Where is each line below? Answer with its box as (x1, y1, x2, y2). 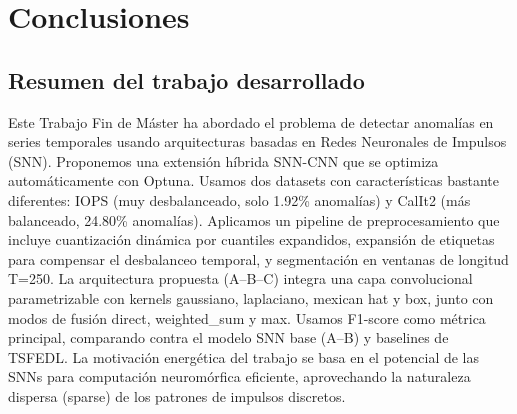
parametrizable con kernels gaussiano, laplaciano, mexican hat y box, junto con (8, 287, 494, 308)
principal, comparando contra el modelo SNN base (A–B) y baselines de (8, 327, 449, 348)
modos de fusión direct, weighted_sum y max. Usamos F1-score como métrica (8, 307, 486, 328)
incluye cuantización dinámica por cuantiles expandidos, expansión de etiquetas (8, 229, 495, 250)
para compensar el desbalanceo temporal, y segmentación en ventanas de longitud (8, 248, 509, 269)
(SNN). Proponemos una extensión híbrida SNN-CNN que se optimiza (8, 150, 439, 171)
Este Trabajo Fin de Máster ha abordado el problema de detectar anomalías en (8, 111, 494, 132)
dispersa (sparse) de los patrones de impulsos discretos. (8, 385, 346, 406)
